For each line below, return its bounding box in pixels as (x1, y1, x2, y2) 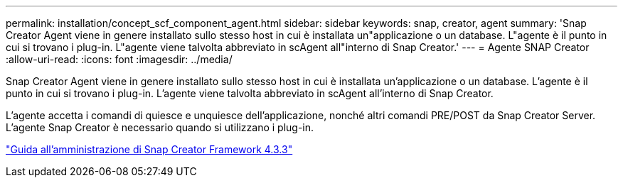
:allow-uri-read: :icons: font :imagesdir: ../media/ (6, 53, 233, 65)
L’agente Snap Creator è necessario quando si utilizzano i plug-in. (6, 121, 314, 133)
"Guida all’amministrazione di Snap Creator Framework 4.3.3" (6, 143, 293, 155)
